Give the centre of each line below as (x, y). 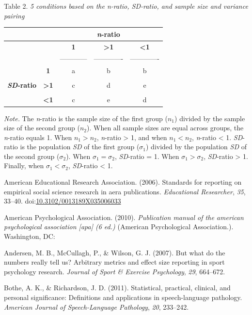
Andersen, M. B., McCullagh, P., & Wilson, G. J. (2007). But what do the (115, 252)
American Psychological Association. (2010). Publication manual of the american (124, 217)
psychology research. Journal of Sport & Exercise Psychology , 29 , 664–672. (115, 271)
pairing (14, 15)
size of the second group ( (42, 128)
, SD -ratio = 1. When (147, 156)
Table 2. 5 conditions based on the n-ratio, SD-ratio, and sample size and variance (126, 6)
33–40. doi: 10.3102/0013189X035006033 (63, 201)
